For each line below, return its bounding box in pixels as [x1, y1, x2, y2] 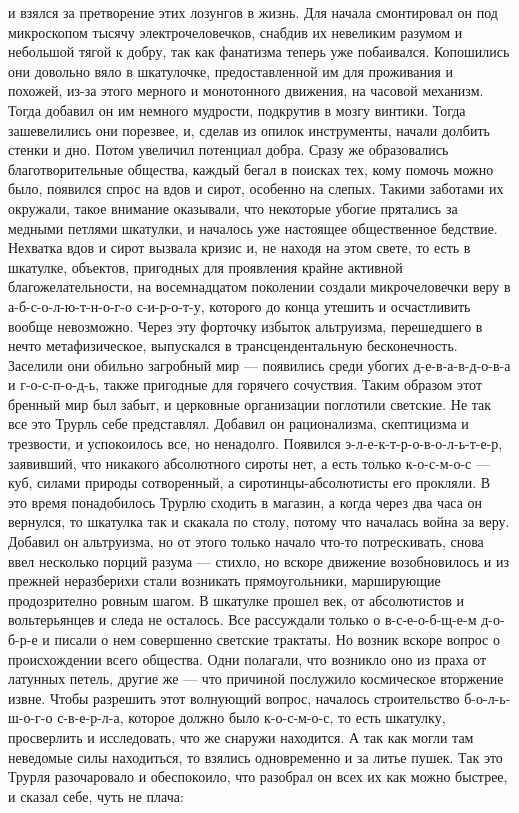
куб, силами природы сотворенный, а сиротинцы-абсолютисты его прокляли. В [8, 472, 491, 493]
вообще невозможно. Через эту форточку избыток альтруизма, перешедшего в [8, 315, 483, 336]
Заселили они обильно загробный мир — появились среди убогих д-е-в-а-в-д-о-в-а [8, 354, 511, 375]
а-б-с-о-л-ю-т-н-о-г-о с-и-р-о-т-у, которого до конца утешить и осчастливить [8, 295, 471, 316]
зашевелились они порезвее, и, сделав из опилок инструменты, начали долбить [8, 119, 490, 140]
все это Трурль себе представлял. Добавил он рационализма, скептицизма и [8, 413, 469, 434]
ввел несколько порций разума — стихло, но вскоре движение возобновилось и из [8, 550, 509, 571]
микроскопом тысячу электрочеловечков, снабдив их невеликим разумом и [8, 21, 463, 42]
